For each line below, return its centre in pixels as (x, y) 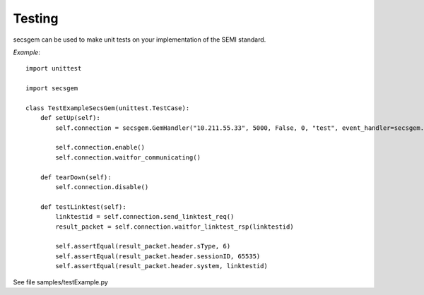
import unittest (54, 68)
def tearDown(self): (76, 177)
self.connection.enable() (100, 147)
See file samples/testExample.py (61, 282)
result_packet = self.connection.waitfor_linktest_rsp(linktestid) (175, 227)
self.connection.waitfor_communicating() (128, 157)
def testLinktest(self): (83, 207)
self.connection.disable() (102, 187)
